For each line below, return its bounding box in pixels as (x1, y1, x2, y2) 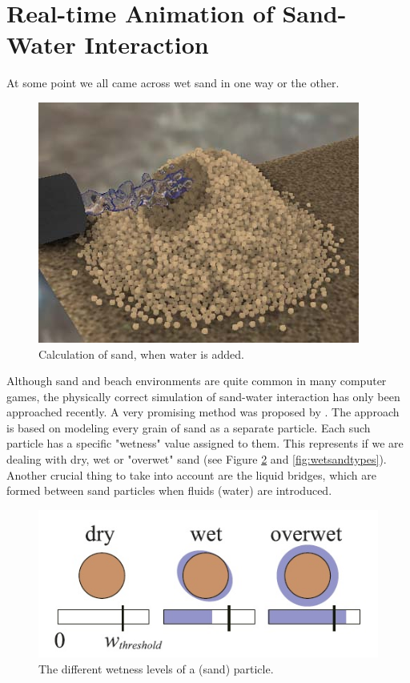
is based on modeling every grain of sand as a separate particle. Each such (6, 419, 371, 436)
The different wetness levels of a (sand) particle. (38, 660, 274, 677)
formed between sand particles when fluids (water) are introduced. (6, 482, 332, 499)
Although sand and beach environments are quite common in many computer (6, 372, 387, 389)
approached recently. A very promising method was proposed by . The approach (6, 404, 400, 420)
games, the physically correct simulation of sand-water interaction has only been (6, 388, 400, 404)
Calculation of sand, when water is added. (38, 345, 244, 362)
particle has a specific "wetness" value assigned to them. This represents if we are (6, 435, 404, 452)
